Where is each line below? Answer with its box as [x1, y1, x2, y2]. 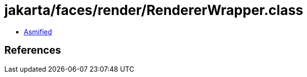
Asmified [24, 27, 52, 36]
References [4, 44, 61, 57]
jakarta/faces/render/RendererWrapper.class [4, 2, 304, 18]
